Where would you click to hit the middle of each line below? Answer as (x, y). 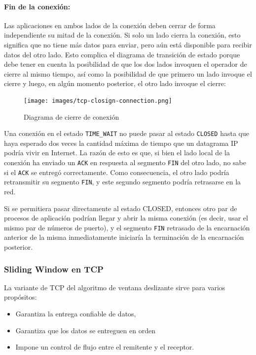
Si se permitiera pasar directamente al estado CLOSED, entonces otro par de (121, 208)
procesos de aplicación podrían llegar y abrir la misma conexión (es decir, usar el (126, 218)
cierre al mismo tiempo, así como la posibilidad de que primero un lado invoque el (128, 73)
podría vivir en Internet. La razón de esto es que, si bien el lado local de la (117, 153)
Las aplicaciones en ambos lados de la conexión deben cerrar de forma (110, 25)
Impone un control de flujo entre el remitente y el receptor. (105, 347)
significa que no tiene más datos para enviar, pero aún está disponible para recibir (128, 44)
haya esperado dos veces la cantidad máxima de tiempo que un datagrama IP (121, 143)
